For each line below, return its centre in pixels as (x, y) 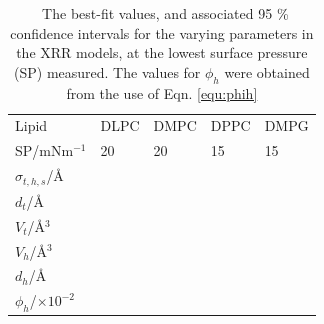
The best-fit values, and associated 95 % (165, 13)
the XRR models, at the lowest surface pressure (162, 52)
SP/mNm (44, 150)
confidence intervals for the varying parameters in (162, 32)
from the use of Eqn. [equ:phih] (162, 92)
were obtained (267, 71)
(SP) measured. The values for (107, 71)
